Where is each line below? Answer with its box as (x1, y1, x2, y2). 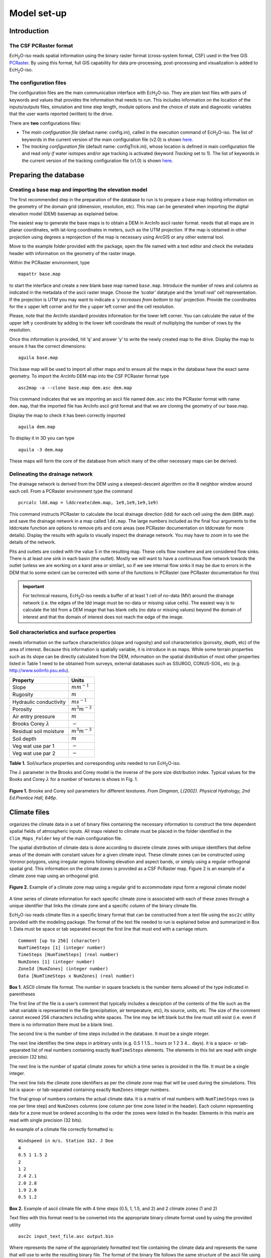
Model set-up (9, 8, 67, 19)
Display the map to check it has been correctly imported (9, 412, 125, 418)
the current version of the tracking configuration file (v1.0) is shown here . (22, 158, 173, 164)
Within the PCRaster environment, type (9, 260, 90, 266)
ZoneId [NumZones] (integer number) (18, 966, 108, 972)
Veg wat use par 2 (12, 750, 56, 757)
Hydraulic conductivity (12, 698, 66, 705)
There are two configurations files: (9, 120, 81, 126)
